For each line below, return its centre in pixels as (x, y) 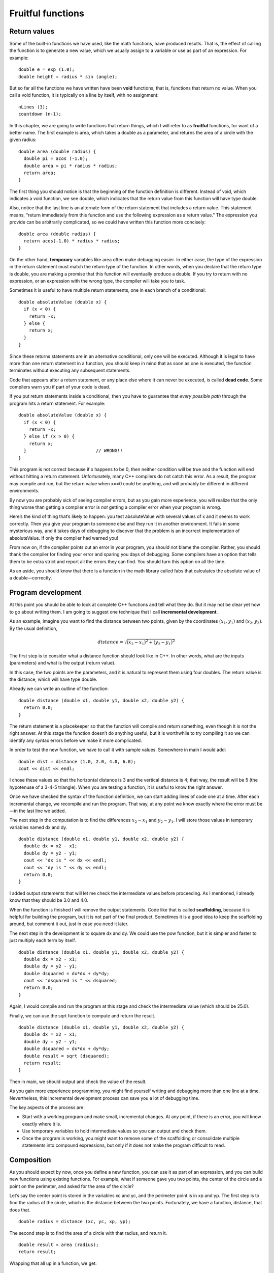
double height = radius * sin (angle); (68, 77)
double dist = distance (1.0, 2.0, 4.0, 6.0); (77, 762)
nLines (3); (33, 107)
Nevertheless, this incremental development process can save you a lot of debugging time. (105, 1098)
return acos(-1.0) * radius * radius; (72, 241)
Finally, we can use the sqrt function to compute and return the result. (82, 1015)
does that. (20, 1210)
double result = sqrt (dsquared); (66, 1056)
